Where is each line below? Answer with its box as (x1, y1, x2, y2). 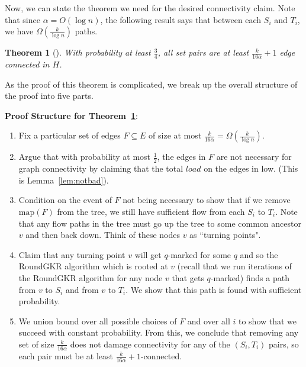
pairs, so (268, 337, 299, 350)
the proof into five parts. (5, 89, 94, 102)
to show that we (238, 314, 297, 327)
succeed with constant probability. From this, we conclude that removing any (18, 326, 299, 339)
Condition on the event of (18, 194, 112, 206)
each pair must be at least (18, 349, 114, 362)
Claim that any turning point (18, 248, 125, 260)
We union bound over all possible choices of (18, 314, 177, 327)
